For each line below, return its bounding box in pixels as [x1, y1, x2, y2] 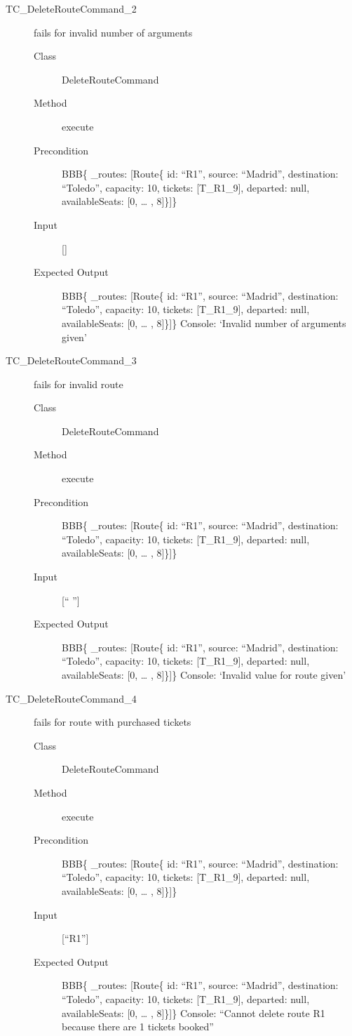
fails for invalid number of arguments [34, 25, 193, 39]
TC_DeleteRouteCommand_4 [6, 691, 137, 705]
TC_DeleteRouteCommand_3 [6, 353, 137, 368]
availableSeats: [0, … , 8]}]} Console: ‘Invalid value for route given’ [62, 668, 346, 682]
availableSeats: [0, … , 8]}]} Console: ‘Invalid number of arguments [62, 315, 346, 330]
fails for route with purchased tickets [34, 715, 191, 729]
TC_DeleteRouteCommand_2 [6, 1, 137, 15]
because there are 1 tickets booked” [62, 1019, 214, 1034]
